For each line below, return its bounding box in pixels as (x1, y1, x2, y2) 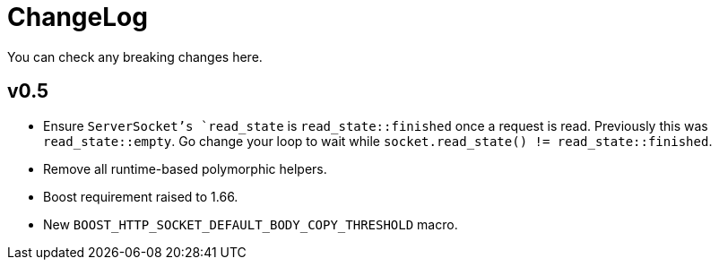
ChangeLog (7, 2, 148, 32)
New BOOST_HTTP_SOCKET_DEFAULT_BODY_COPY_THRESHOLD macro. (43, 216, 458, 232)
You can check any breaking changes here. (7, 48, 263, 65)
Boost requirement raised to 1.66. (43, 188, 238, 204)
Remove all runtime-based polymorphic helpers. (43, 160, 327, 177)
